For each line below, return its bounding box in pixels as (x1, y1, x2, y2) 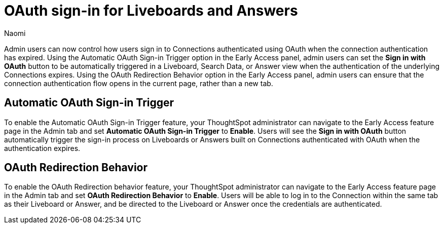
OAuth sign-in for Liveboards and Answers (4, 2, 298, 19)
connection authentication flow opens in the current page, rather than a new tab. (4, 79, 273, 88)
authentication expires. (4, 143, 81, 153)
